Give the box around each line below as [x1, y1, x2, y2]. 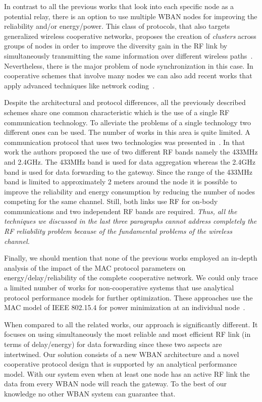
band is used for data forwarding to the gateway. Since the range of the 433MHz [4, 166, 252, 177]
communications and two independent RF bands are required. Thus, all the [4, 206, 237, 216]
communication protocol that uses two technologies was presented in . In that [4, 136, 245, 147]
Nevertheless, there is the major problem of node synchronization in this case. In [4, 60, 253, 71]
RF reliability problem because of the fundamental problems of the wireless [4, 226, 233, 236]
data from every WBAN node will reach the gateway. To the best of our [4, 378, 227, 389]
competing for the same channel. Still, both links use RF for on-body [4, 196, 218, 207]
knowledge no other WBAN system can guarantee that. [4, 388, 176, 398]
